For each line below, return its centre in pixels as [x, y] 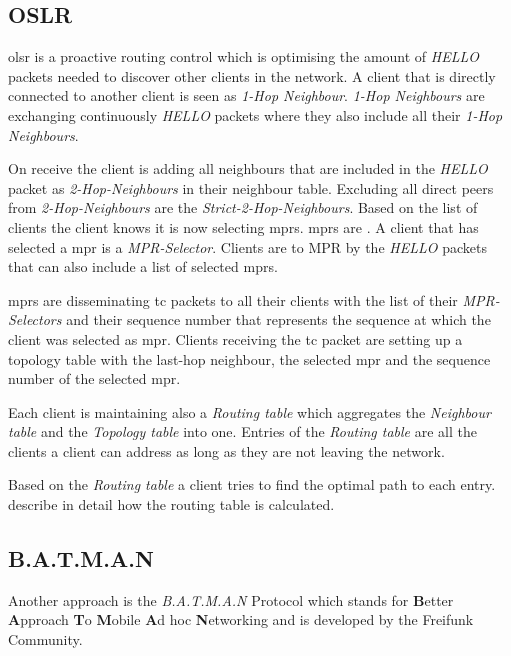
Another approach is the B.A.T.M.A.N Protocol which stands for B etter [231, 599]
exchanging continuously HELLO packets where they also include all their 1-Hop [255, 114]
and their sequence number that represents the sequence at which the [278, 319]
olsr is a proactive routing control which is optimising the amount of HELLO [244, 56]
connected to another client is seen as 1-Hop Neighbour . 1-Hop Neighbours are [246, 95]
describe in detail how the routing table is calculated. [171, 504]
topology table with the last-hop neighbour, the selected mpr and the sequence [249, 358]
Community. [45, 639]
